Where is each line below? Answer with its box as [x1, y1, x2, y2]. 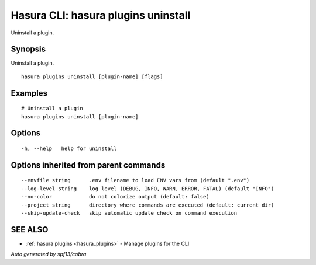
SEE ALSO [11, 225, 49, 235]
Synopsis [11, 44, 46, 54]
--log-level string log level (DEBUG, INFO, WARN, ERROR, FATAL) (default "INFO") [21, 185, 274, 192]
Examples [11, 88, 48, 98]
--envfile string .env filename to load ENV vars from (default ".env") [21, 177, 250, 184]
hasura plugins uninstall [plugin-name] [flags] [21, 73, 163, 80]
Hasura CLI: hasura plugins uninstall [11, 9, 191, 22]
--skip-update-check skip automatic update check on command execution [21, 210, 238, 217]
